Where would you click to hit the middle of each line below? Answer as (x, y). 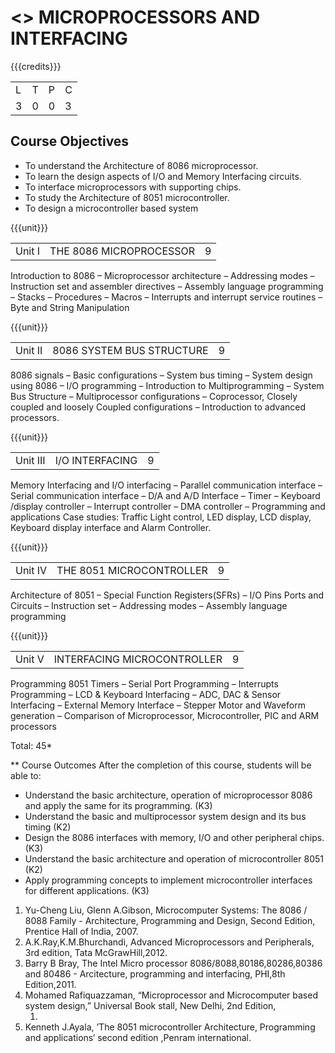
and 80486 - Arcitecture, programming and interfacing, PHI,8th (155, 973)
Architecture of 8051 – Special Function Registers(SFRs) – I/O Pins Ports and (167, 595)
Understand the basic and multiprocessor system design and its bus (165, 816)
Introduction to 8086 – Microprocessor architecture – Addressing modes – (162, 275)
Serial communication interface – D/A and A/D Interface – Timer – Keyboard (165, 495)
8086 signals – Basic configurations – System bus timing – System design (161, 375)
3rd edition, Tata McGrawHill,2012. (96, 952)
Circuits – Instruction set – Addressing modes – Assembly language (149, 605)
